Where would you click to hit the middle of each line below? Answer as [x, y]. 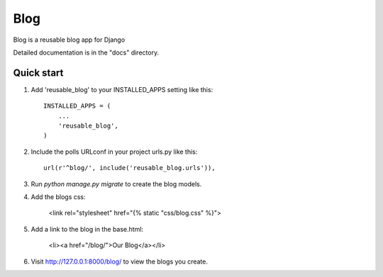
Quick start [38, 73]
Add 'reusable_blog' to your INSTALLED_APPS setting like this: [122, 89]
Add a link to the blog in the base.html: [87, 229]
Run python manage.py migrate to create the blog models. [116, 183]
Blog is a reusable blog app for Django [69, 40]
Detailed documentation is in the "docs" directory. [86, 52]
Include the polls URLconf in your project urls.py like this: [114, 152]
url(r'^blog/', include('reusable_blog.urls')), [129, 168]
